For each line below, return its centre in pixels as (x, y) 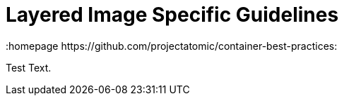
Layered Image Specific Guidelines (172, 15)
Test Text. (29, 67)
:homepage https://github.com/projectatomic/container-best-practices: (172, 46)
